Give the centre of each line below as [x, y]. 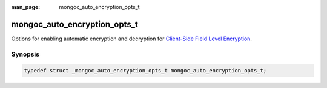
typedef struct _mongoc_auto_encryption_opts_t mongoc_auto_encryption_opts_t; [145, 71]
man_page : [26, 7]
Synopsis [25, 54]
